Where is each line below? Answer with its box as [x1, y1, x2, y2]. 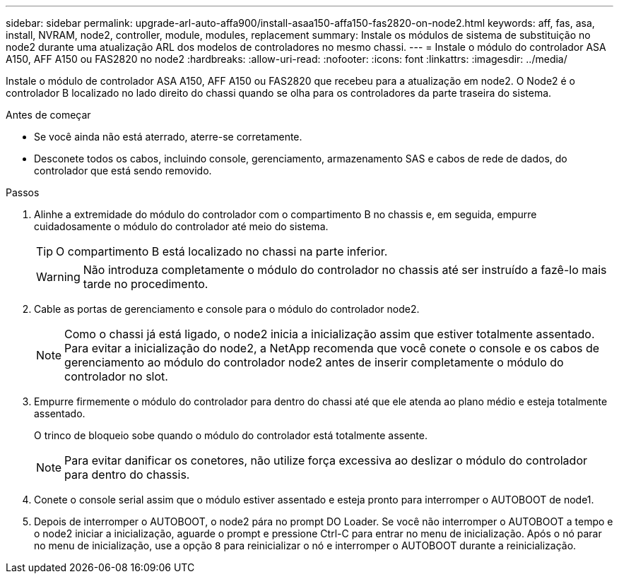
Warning [36, 270, 81, 284]
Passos [6, 186, 40, 198]
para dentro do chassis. [64, 467, 190, 482]
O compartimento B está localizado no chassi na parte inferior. [56, 244, 388, 258]
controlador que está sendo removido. [34, 165, 212, 177]
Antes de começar [6, 109, 91, 121]
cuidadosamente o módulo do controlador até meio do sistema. [34, 220, 329, 232]
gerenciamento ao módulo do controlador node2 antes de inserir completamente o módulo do [64, 355, 564, 369]
